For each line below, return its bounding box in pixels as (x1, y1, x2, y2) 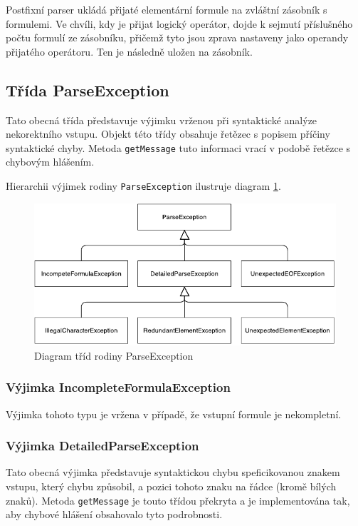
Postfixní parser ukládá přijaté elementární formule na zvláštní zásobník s (6, 2, 327, 16)
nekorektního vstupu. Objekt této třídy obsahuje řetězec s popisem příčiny (6, 126, 330, 141)
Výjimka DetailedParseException (6, 437, 199, 455)
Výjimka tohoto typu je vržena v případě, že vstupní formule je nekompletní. (6, 406, 342, 421)
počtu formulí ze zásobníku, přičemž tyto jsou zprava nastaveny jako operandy (6, 30, 349, 45)
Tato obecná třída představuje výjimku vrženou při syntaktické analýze (6, 112, 317, 127)
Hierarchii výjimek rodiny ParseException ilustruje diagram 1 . (6, 178, 281, 193)
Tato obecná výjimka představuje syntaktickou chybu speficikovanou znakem (6, 465, 340, 480)
